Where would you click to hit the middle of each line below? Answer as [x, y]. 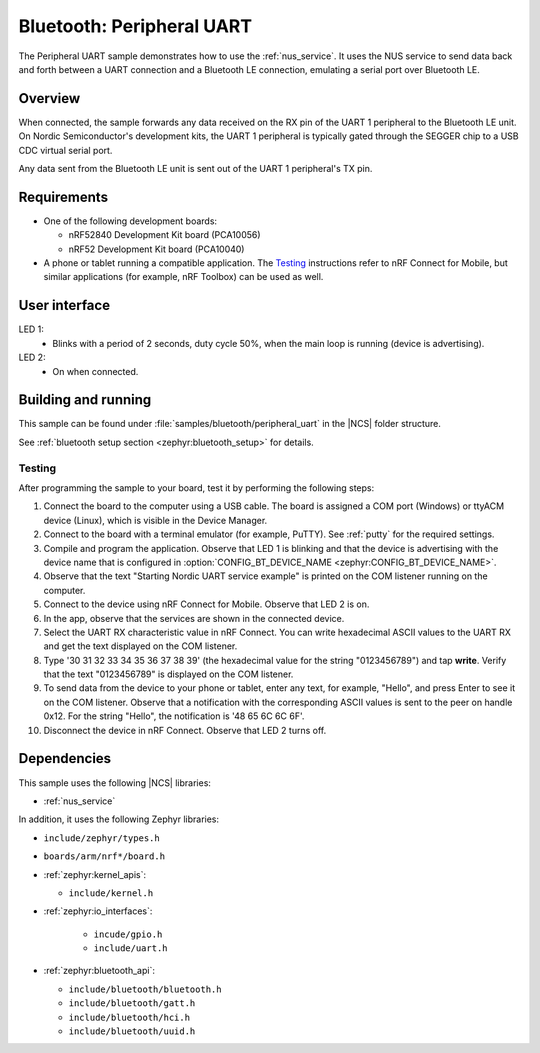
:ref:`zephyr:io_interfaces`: [98, 911]
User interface [64, 305]
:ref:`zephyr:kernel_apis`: [95, 874]
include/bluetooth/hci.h [129, 1017]
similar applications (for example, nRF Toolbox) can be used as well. [183, 277]
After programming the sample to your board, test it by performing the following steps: [196, 488]
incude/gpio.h [128, 934]
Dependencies [65, 758]
